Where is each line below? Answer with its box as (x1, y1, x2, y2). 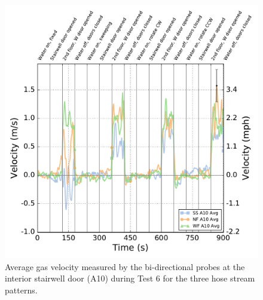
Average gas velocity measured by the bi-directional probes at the (5, 260, 245, 273)
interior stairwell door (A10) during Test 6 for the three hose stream (5, 272, 255, 284)
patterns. (5, 283, 38, 296)
